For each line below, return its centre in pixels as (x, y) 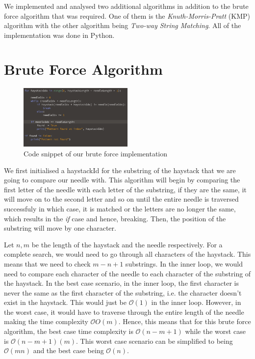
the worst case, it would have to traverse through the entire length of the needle (124, 312)
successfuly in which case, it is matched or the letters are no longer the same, (120, 208)
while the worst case (215, 331)
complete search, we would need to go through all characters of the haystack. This (127, 254)
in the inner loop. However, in (196, 302)
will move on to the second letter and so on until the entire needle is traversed (121, 199)
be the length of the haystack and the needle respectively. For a (127, 244)
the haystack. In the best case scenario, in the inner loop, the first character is (121, 283)
